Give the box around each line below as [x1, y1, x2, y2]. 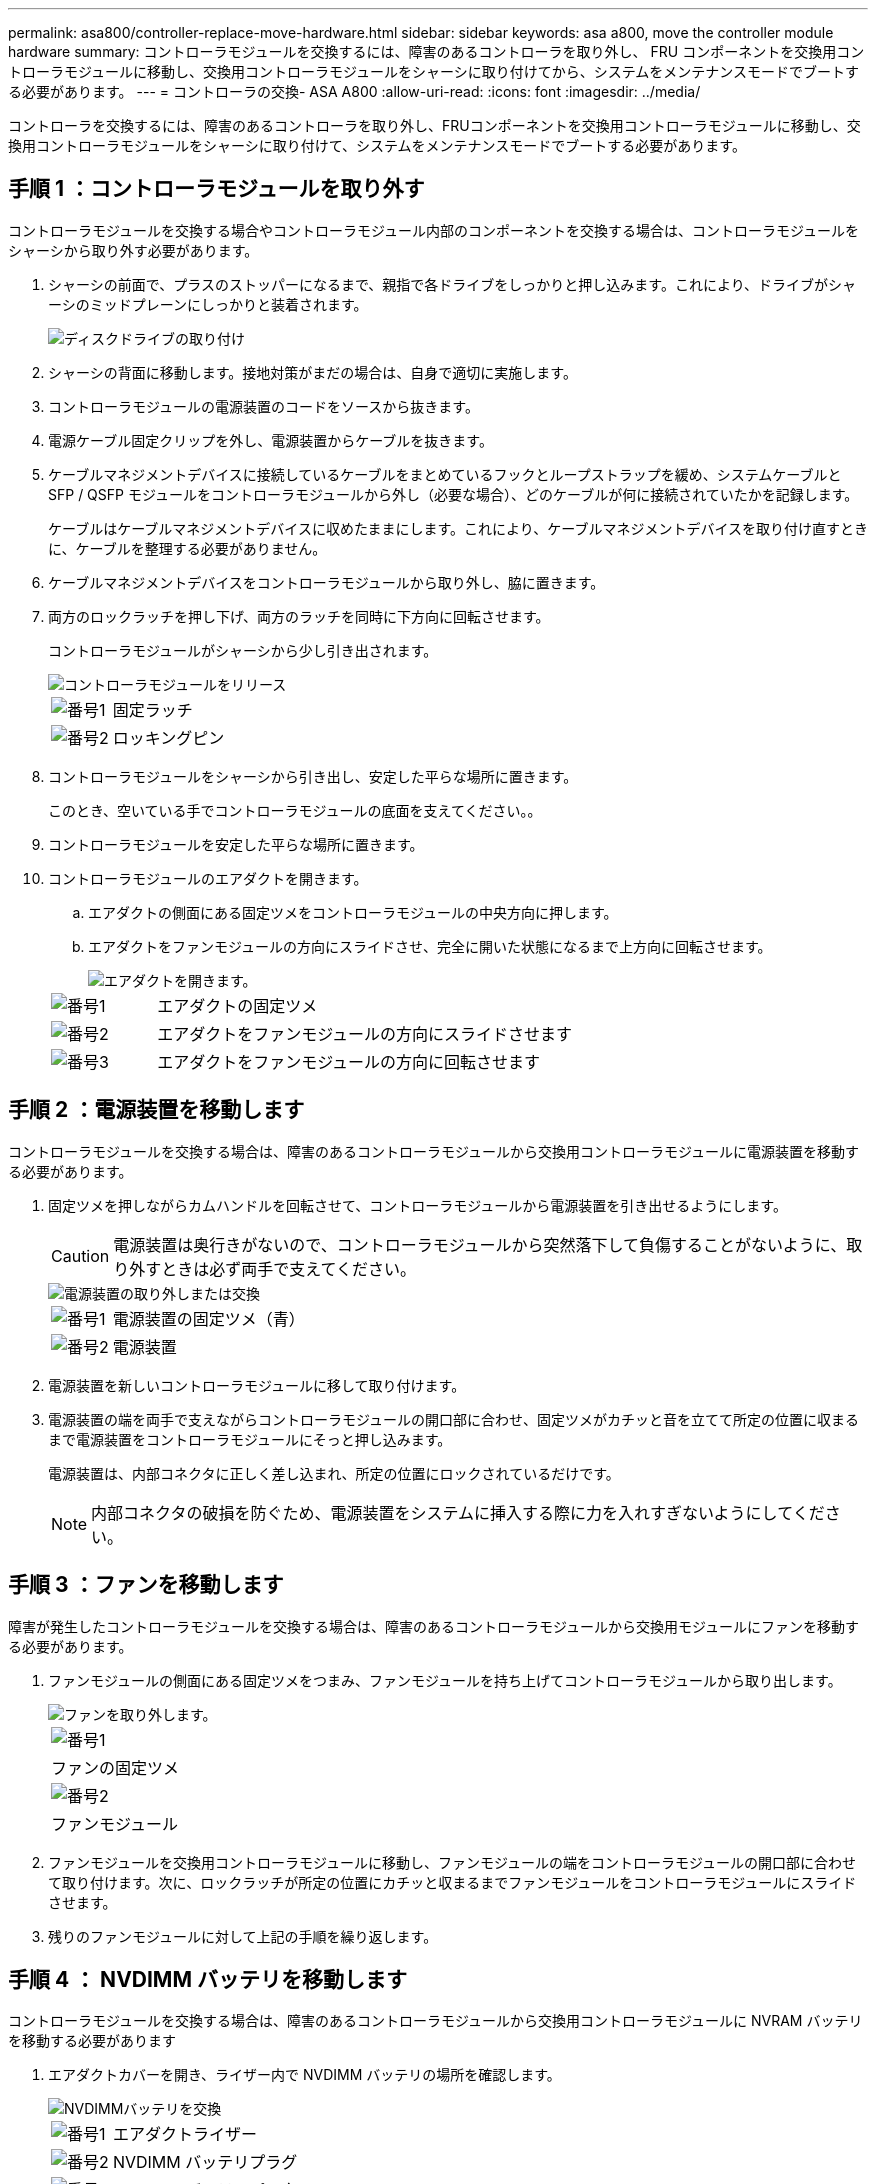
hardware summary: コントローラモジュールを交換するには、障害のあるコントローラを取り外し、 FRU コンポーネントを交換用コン [8, 43, 865, 60]
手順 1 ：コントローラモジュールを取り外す [8, 176, 425, 202]
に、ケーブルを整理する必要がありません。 [48, 539, 327, 557]
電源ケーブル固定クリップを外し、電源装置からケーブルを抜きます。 [48, 431, 493, 449]
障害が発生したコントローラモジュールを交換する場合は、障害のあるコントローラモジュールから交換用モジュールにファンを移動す [8, 1617, 860, 1635]
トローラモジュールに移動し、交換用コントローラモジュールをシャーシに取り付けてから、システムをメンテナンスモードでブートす [8, 63, 860, 80]
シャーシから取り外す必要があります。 [8, 241, 259, 259]
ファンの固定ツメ [51, 1757, 180, 1778]
